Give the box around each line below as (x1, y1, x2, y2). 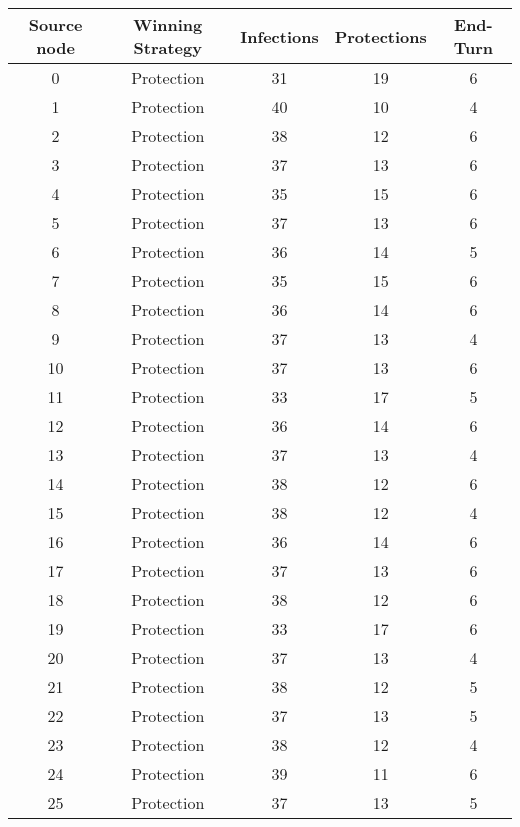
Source (28, 13, 83, 36)
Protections (334, 24, 427, 48)
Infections (240, 24, 319, 48)
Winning (133, 13, 203, 36)
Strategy (133, 36, 202, 59)
